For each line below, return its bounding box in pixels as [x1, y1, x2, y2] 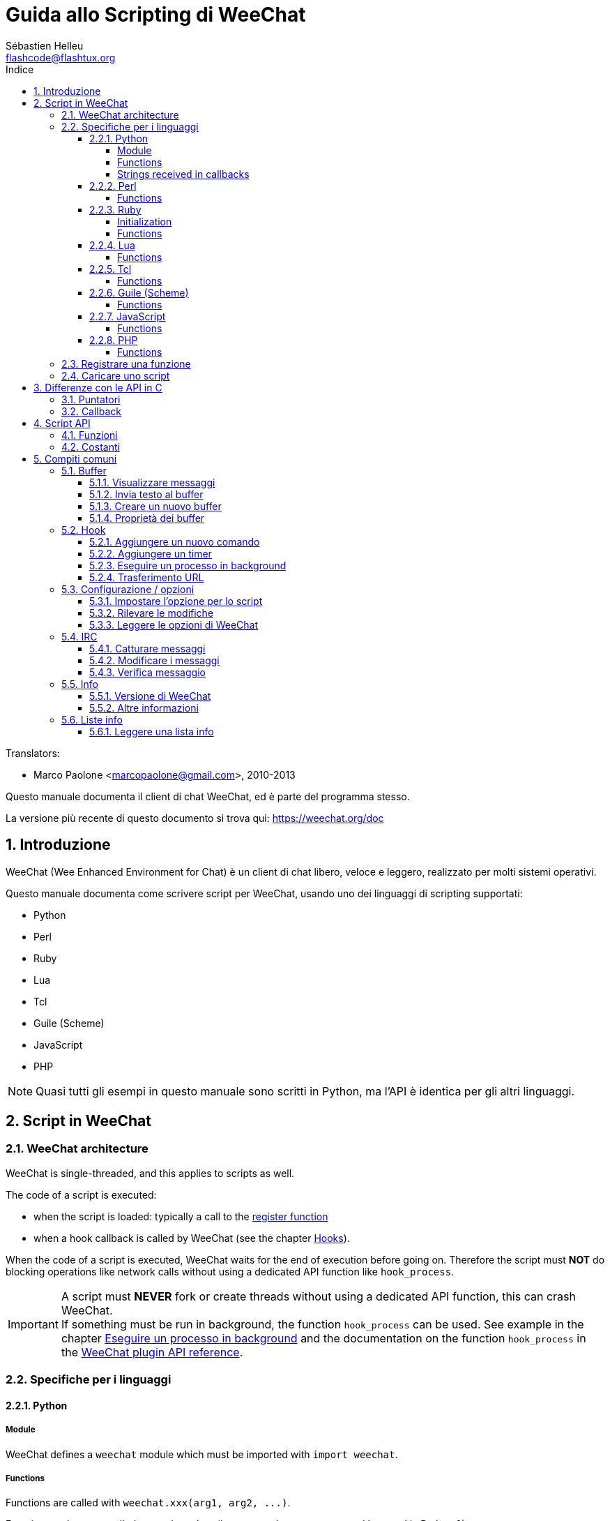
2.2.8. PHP [89, 334, 138, 346]
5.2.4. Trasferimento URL [89, 571, 204, 583]
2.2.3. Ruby [89, 203, 142, 216]
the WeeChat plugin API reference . [61, 1344, 243, 1359]
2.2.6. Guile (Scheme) [89, 286, 189, 299]
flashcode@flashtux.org [6, 51, 116, 63]
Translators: [6, 747, 60, 759]
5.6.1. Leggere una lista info [89, 725, 214, 737]
